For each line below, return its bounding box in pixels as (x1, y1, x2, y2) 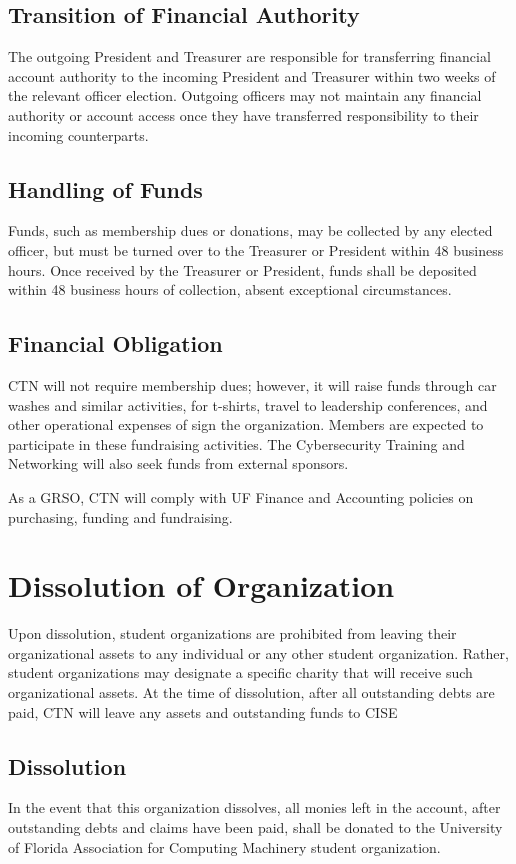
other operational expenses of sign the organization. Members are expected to (8, 414, 484, 435)
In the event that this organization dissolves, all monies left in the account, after (8, 797, 501, 818)
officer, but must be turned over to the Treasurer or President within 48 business (8, 239, 504, 260)
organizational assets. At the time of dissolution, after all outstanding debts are (8, 682, 495, 703)
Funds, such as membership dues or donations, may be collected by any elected (8, 220, 493, 241)
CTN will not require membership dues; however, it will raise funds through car (8, 374, 497, 395)
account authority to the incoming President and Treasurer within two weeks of (8, 65, 496, 86)
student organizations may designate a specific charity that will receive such (8, 662, 473, 683)
